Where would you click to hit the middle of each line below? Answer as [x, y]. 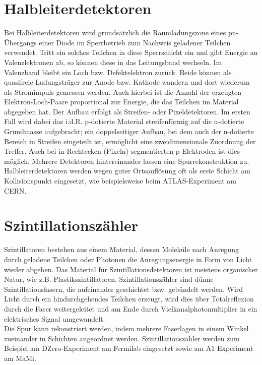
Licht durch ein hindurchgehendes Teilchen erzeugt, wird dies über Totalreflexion [129, 299]
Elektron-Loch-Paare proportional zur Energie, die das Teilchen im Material [121, 102]
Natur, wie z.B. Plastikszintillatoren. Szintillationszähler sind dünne [109, 279]
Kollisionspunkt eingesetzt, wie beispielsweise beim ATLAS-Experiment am [120, 181]
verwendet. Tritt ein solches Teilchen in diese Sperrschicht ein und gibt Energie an [131, 52]
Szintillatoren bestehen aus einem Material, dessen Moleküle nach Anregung [121, 249]
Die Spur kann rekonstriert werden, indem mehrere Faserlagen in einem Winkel [126, 328]
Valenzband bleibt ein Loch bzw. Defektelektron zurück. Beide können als [118, 72]
